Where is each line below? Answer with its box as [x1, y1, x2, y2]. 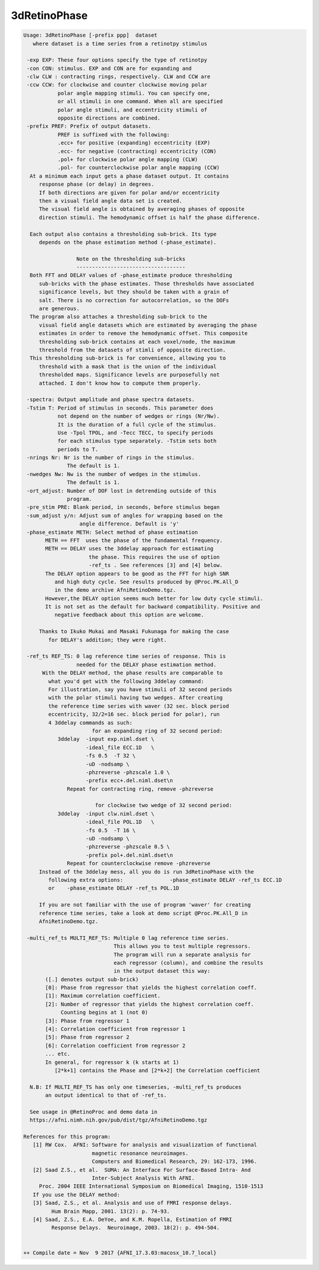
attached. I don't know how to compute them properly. [38, 379, 201, 386]
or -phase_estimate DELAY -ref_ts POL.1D [48, 885, 180, 892]
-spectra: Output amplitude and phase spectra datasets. [27, 397, 195, 403]
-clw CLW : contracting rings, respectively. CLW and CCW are [27, 73, 211, 80]
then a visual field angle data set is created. [38, 197, 183, 204]
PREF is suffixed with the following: [57, 131, 170, 138]
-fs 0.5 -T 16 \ [86, 827, 136, 834]
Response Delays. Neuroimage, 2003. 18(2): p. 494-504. [51, 1224, 220, 1231]
